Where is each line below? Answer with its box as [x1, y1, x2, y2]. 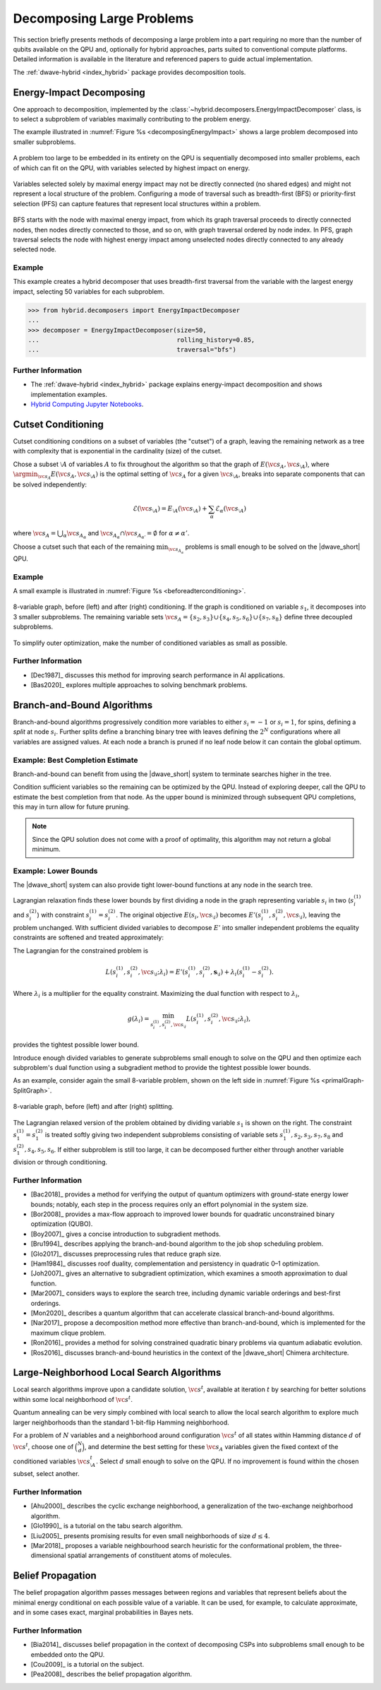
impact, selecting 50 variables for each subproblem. [13, 287, 165, 296]
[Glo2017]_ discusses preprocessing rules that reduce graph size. [30, 1249, 222, 1258]
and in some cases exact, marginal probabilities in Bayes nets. [13, 1608, 194, 1617]
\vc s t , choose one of [13, 1441, 74, 1451]
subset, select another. [13, 1470, 80, 1478]
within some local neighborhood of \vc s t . [13, 1395, 133, 1403]
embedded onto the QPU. [30, 1650, 105, 1659]
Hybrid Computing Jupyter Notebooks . [30, 400, 144, 408]
